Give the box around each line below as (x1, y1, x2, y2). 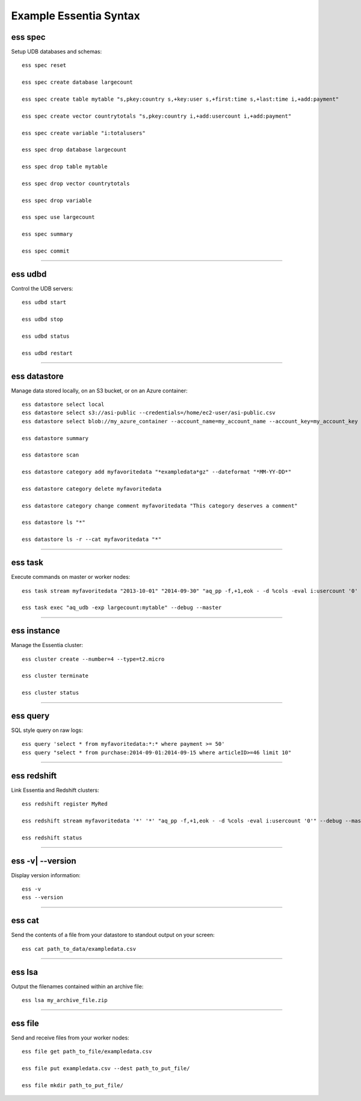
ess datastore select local (22, 401, 105, 408)
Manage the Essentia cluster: (11, 642, 84, 649)
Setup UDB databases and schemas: (11, 48, 102, 55)
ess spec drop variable (22, 197, 92, 204)
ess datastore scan (22, 452, 79, 458)
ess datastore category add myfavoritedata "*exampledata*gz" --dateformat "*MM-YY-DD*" (22, 468, 292, 476)
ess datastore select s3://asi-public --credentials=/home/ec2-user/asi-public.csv (22, 409, 276, 416)
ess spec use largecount (22, 214, 95, 221)
